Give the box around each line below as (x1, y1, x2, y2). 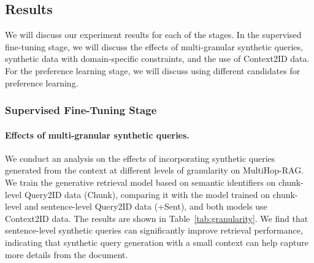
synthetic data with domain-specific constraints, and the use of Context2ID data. (5, 52, 310, 65)
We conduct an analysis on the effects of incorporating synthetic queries (5, 151, 275, 164)
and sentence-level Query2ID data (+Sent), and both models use (24, 200, 267, 213)
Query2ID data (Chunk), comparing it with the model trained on (24, 188, 270, 200)
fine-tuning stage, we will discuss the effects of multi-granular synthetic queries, (5, 40, 303, 53)
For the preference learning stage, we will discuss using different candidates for (5, 64, 301, 77)
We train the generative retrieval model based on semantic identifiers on (5, 176, 276, 188)
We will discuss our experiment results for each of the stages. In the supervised (5, 28, 302, 41)
